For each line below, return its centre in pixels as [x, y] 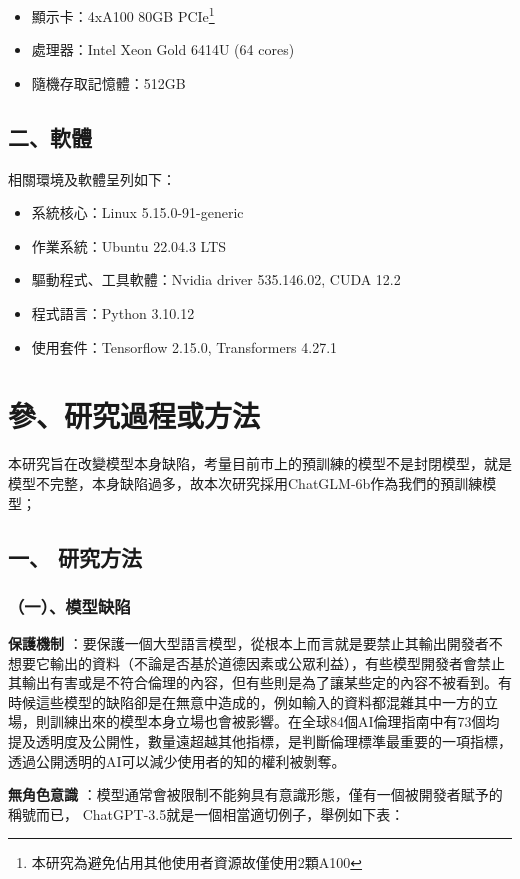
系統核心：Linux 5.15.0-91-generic [137, 212]
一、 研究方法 [75, 556]
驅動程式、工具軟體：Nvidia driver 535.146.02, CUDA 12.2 [216, 279]
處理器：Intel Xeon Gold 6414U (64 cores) [163, 49]
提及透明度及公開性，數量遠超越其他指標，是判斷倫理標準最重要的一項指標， [260, 741]
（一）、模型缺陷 [69, 605]
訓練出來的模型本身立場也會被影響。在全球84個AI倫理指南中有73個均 [274, 721]
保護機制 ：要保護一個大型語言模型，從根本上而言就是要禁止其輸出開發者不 [255, 643]
